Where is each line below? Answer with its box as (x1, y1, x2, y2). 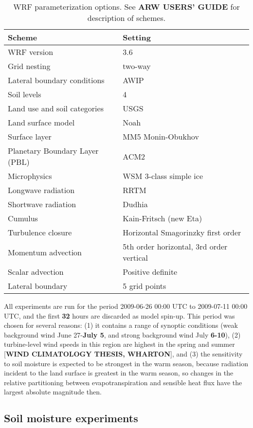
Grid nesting (8, 60, 51, 71)
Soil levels (8, 89, 41, 100)
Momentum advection (8, 246, 82, 258)
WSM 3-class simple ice (123, 170, 203, 181)
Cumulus (8, 213, 38, 224)
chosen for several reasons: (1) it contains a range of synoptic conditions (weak (4, 320, 238, 330)
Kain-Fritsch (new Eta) (123, 213, 202, 224)
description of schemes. (87, 12, 166, 23)
